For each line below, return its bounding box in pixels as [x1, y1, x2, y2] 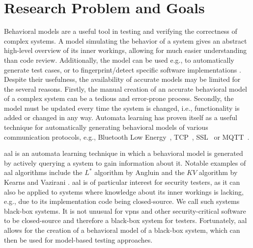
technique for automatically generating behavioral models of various [4, 122, 208, 132]
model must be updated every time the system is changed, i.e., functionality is [4, 102, 240, 113]
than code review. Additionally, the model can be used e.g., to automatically [4, 54, 234, 65]
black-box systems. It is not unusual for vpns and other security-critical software [4, 205, 246, 216]
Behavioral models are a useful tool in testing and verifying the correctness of [4, 26, 237, 36]
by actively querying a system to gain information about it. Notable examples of [4, 157, 246, 168]
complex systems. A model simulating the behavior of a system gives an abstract [4, 35, 247, 46]
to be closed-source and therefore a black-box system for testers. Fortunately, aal [4, 215, 247, 225]
